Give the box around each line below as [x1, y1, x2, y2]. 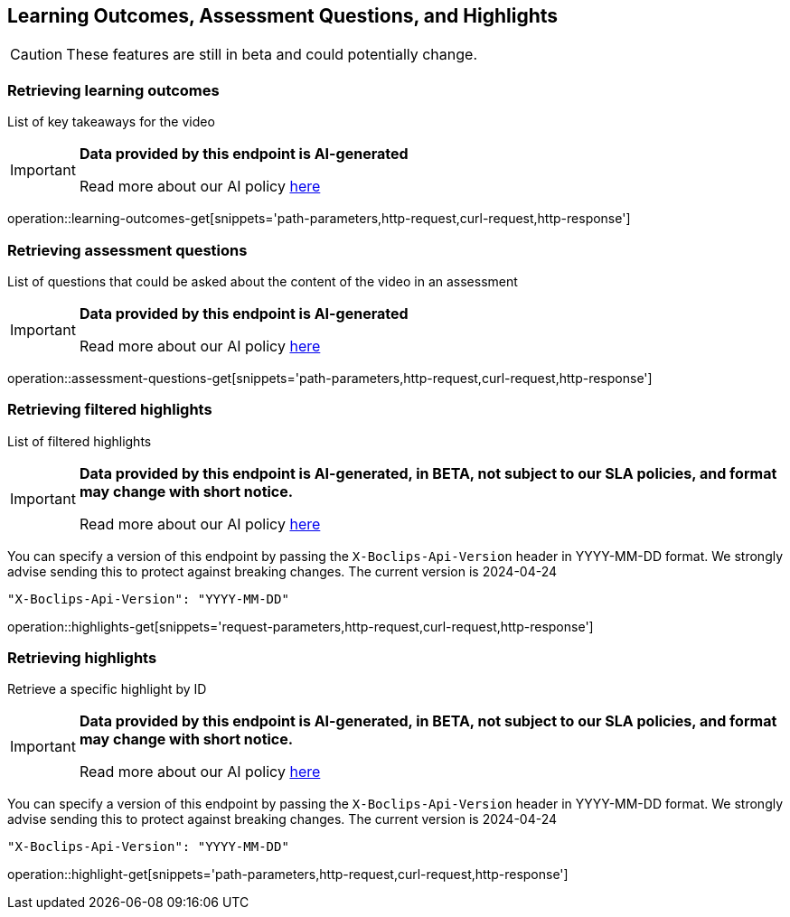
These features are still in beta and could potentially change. [66, 45, 478, 64]
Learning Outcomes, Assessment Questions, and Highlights [7, 5, 559, 27]
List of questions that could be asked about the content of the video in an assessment [7, 273, 518, 289]
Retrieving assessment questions [7, 240, 248, 259]
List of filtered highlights [7, 433, 152, 449]
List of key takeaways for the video [7, 114, 215, 130]
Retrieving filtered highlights [7, 400, 212, 419]
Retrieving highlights [7, 649, 157, 668]
